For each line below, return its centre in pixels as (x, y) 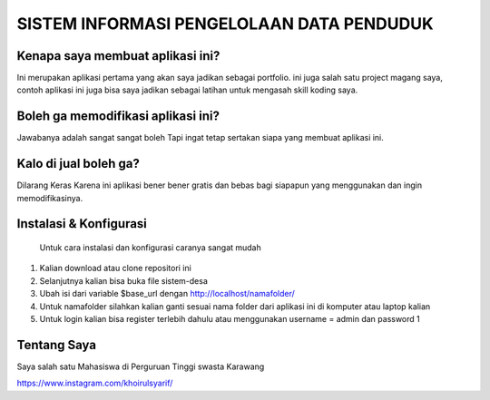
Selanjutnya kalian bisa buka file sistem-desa (123, 280)
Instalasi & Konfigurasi (82, 224)
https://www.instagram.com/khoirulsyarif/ (95, 383)
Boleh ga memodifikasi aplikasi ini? (118, 117)
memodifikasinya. (50, 198)
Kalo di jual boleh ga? (78, 164)
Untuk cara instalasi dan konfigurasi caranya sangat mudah (151, 248)
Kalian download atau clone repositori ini (116, 268)
